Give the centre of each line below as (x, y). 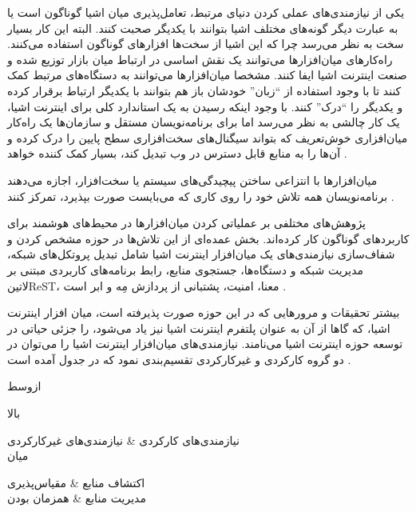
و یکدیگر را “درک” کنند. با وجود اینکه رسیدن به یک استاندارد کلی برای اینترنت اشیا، (205, 106)
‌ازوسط (24, 386)
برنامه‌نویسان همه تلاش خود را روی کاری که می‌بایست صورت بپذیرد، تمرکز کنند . (201, 196)
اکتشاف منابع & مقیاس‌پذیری (76, 482)
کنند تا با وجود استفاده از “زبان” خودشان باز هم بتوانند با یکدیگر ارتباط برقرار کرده (204, 90)
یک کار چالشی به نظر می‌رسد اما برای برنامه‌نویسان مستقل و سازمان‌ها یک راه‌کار (204, 122)
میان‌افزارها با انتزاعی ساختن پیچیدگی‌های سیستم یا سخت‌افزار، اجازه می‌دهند (192, 180)
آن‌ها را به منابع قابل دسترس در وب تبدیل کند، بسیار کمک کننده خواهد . (177, 153)
